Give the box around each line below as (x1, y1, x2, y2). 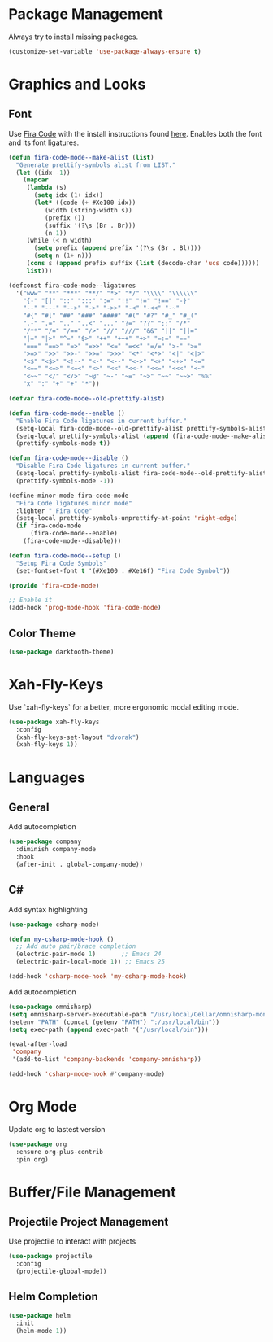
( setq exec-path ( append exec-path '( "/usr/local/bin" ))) (8, 1025, 209, 1034)
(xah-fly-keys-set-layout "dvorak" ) (15, 733, 140, 741)
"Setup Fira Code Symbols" (15, 559, 107, 567)
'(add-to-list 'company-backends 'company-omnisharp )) (11, 1056, 201, 1064)
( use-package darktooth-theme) (8, 648, 115, 656)
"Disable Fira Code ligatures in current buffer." (15, 461, 191, 470)
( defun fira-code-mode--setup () (8, 551, 122, 560)
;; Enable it (8, 596, 53, 605)
